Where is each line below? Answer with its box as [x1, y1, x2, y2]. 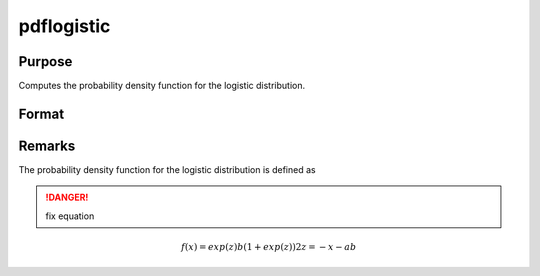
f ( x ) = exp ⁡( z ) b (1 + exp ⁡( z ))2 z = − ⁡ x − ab [181, 241, 357, 252]
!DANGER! [45, 191, 89, 204]
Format [18, 105, 65, 122]
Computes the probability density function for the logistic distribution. [18, 80, 305, 92]
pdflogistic [18, 15, 111, 37]
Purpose [18, 53, 73, 70]
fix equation [45, 210, 95, 222]
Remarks [18, 137, 76, 154]
